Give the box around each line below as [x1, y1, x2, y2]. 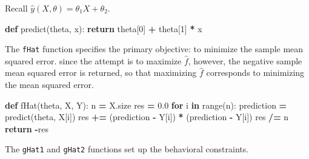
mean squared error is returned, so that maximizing [5, 66, 197, 79]
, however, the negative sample [188, 54, 302, 67]
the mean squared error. [5, 78, 94, 91]
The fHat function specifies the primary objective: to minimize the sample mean [5, 42, 304, 55]
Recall [5, 2, 28, 14]
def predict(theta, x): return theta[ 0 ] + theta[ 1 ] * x [5, 22, 202, 35]
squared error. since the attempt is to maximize [5, 54, 182, 67]
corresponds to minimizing [206, 66, 305, 79]
